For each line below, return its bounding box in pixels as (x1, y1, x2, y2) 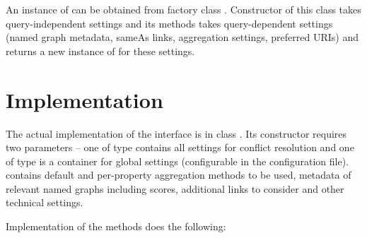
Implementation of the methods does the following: (6, 219, 226, 234)
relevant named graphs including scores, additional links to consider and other (6, 181, 344, 196)
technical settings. (6, 195, 83, 210)
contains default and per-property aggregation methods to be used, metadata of (6, 167, 351, 182)
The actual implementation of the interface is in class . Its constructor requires (6, 126, 347, 141)
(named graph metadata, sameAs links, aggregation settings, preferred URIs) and (6, 30, 359, 44)
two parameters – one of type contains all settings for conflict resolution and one (6, 140, 354, 155)
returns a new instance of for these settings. (6, 43, 195, 58)
